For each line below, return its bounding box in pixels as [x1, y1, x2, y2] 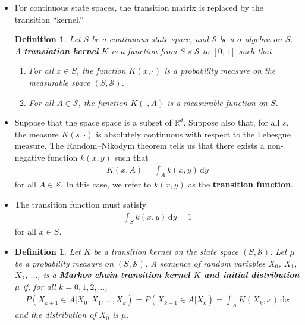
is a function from [111, 44, 177, 57]
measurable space [29, 76, 90, 88]
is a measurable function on [167, 96, 268, 108]
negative [14, 151, 45, 163]
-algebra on [241, 33, 282, 45]
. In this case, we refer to [61, 178, 152, 190]
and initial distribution [204, 268, 300, 281]
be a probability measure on [14, 257, 114, 269]
